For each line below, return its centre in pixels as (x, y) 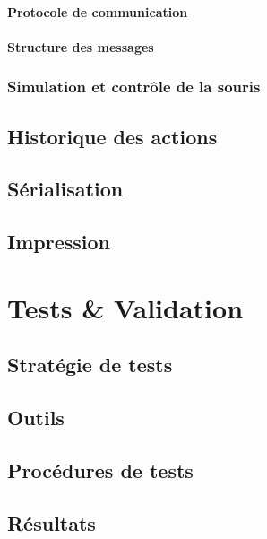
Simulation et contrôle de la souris (134, 87)
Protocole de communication (98, 11)
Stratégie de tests (90, 365)
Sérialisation (65, 189)
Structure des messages (81, 46)
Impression (59, 242)
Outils (36, 417)
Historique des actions (112, 136)
